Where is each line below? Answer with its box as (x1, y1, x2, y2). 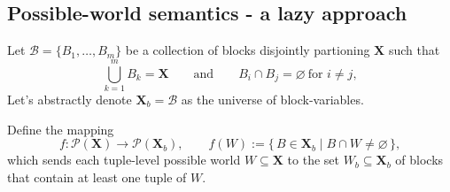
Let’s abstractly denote (7, 89, 132, 108)
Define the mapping (7, 119, 114, 138)
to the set (287, 150, 339, 169)
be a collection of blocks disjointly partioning (125, 41, 370, 59)
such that (388, 41, 440, 59)
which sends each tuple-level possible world (7, 150, 241, 169)
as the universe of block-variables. (181, 89, 364, 108)
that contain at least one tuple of (7, 167, 187, 186)
